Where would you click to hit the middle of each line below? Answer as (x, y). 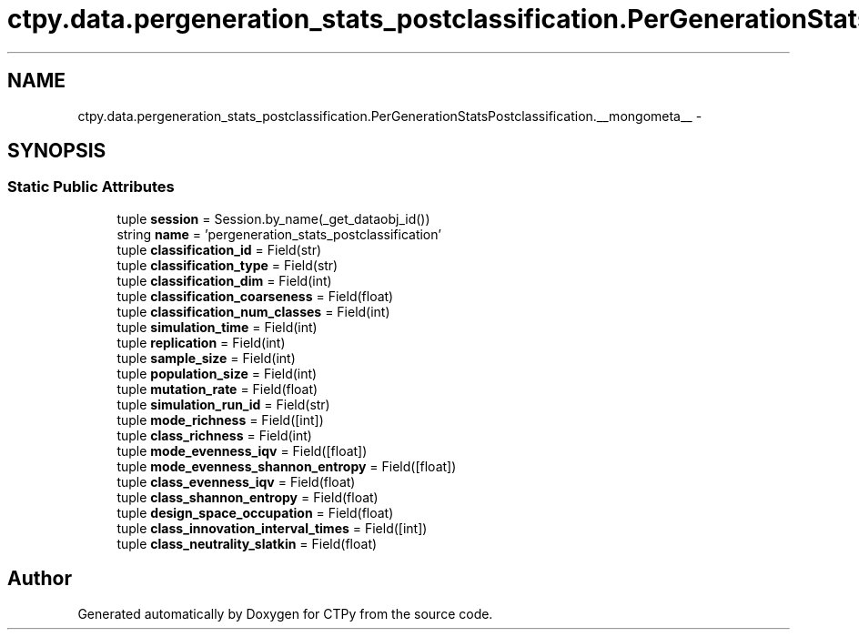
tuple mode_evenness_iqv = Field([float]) (242, 450)
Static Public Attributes (91, 187)
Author (40, 579)
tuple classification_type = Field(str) (227, 265)
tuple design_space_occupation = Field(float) (255, 512)
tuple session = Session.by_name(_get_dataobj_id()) (273, 218)
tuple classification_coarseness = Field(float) (255, 296)
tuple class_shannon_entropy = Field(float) (248, 497)
